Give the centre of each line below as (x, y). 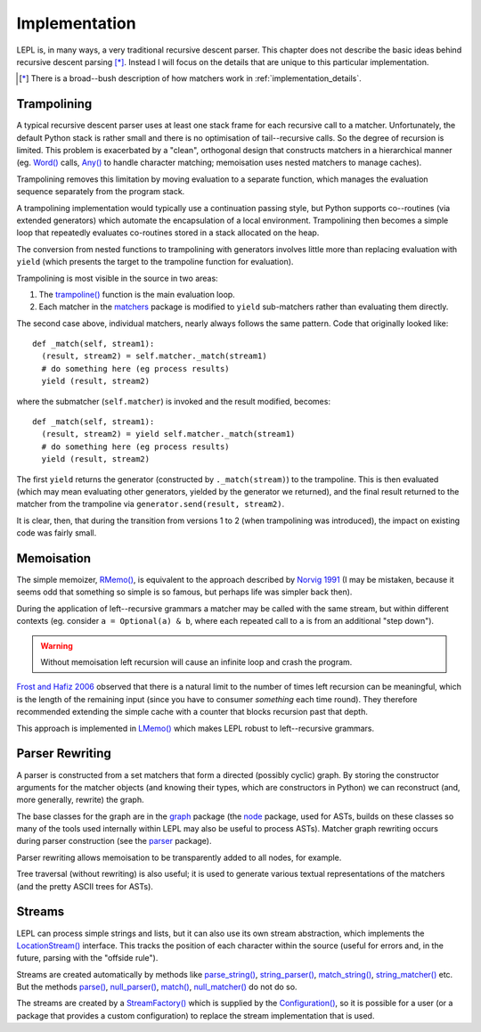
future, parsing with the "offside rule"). (87, 958)
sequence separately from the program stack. (101, 192)
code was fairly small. (57, 533)
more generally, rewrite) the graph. (80, 800)
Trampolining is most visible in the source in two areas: (117, 278)
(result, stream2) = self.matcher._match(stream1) (154, 356)
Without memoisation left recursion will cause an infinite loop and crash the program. (196, 662)
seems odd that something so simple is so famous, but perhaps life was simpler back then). (184, 592)
